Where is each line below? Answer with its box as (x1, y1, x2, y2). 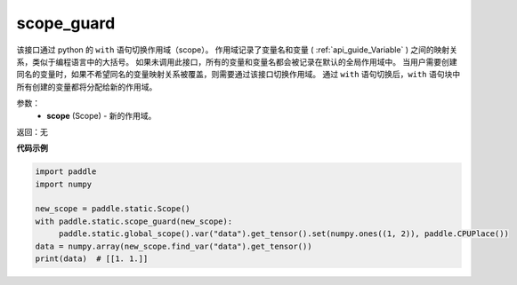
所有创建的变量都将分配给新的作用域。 (16, 81, 158, 92)
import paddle (35, 167, 97, 177)
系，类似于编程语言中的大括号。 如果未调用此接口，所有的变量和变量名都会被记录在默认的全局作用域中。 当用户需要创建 (16, 56, 457, 67)
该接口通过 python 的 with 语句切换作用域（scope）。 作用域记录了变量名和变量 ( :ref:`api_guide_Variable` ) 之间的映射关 (16, 44, 458, 55)
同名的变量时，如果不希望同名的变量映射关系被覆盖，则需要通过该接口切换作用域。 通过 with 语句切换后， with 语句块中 (16, 69, 461, 80)
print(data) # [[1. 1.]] (35, 254, 149, 264)
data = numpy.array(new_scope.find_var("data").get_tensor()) (35, 241, 312, 251)
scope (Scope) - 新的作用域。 (46, 110, 157, 121)
